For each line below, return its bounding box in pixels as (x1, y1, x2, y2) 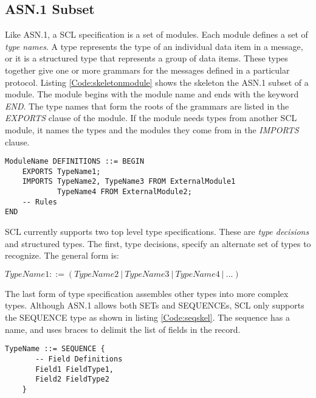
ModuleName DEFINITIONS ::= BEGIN (5, 157, 145, 166)
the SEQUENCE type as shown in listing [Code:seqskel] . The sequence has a (5, 311, 290, 324)
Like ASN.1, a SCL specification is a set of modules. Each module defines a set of (5, 28, 308, 41)
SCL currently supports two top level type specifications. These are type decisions (5, 225, 309, 238)
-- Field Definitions (35, 354, 123, 363)
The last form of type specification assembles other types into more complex (5, 287, 289, 299)
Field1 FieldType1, (35, 365, 114, 374)
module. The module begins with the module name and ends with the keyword (5, 88, 299, 100)
